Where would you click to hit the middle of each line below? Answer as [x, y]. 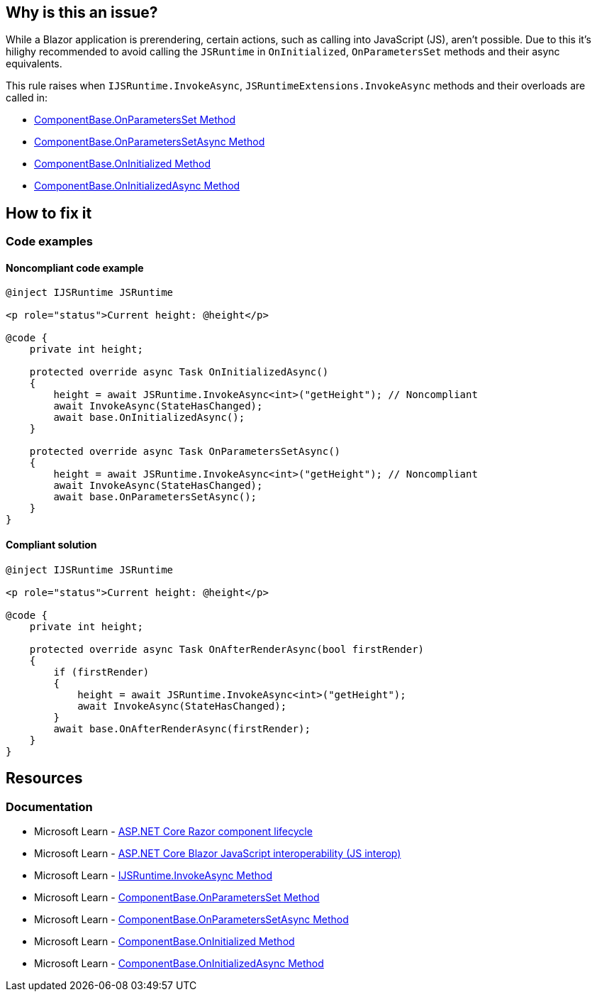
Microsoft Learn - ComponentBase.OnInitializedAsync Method [179, 963]
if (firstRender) [101, 672]
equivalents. [34, 64]
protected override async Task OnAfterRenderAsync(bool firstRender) [227, 649]
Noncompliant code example [75, 268]
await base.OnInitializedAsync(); [149, 418]
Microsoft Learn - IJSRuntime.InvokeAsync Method [153, 875]
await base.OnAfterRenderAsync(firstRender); [182, 728]
